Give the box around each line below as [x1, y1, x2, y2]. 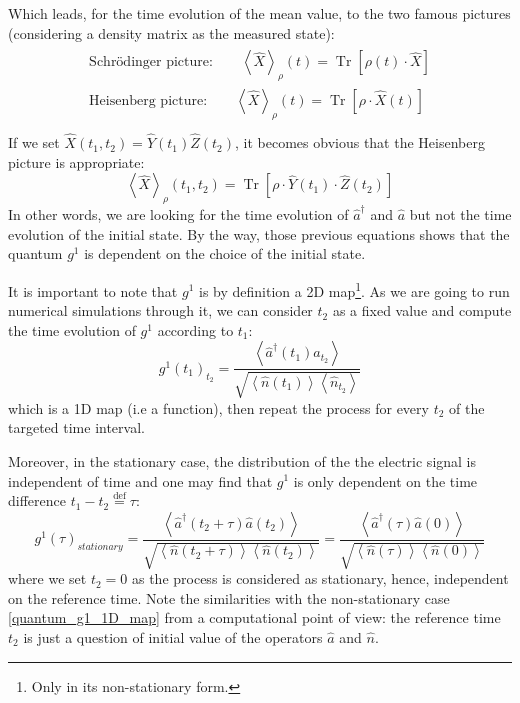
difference [8, 490, 66, 511]
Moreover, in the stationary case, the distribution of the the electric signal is [8, 450, 477, 471]
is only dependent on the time [293, 470, 478, 491]
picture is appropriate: [8, 151, 145, 172]
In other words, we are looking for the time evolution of [8, 204, 349, 225]
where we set [8, 568, 87, 589]
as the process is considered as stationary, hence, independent [131, 568, 509, 589]
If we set [8, 132, 60, 153]
